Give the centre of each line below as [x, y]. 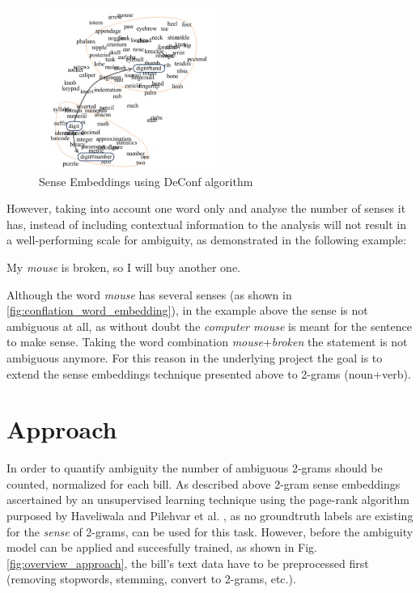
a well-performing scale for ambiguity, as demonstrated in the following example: [206, 240]
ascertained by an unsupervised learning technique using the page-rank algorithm [208, 500]
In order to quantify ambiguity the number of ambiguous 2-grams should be [195, 468]
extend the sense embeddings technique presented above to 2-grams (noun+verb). [209, 373]
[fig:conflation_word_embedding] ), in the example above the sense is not [187, 310]
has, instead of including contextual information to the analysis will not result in [207, 224]
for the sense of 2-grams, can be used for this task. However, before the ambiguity [210, 531]
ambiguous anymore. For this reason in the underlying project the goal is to [195, 357]
